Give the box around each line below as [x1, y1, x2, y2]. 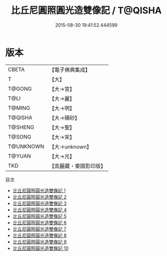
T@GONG [8, 85, 32, 92]
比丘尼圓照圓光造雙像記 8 [12, 232, 67, 239]
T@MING [8, 104, 30, 111]
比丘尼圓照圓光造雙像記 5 [12, 213, 67, 219]
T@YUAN [8, 152, 31, 160]
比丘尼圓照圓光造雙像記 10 [12, 245, 69, 251]
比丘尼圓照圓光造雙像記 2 [12, 193, 67, 200]
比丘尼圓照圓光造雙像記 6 [12, 219, 67, 226]
